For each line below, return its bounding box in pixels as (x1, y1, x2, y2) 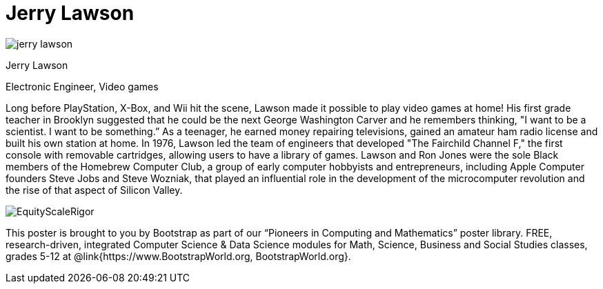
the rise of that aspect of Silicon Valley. (6, 183, 183, 196)
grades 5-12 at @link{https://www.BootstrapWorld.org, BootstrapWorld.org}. (6, 250, 351, 262)
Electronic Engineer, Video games (6, 80, 159, 92)
